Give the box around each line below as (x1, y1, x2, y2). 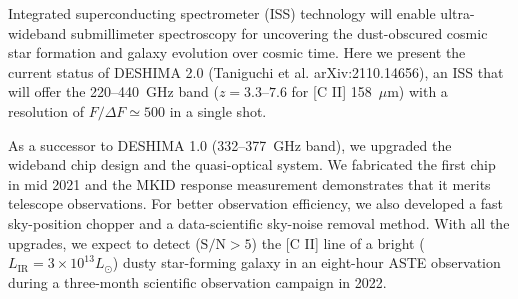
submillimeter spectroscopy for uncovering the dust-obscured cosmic (71, 22, 488, 43)
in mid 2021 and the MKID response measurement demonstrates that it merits (8, 173, 491, 194)
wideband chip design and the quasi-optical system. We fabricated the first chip (8, 154, 496, 175)
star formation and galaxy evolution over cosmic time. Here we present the (8, 42, 466, 63)
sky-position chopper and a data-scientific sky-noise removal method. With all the (8, 212, 510, 233)
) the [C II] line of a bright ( (251, 232, 425, 253)
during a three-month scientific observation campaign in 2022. (8, 271, 387, 292)
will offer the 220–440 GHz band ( (8, 81, 219, 102)
